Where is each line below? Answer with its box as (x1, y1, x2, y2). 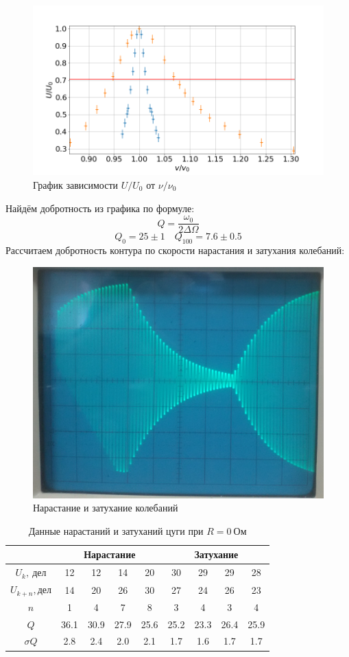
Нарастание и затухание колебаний (33, 500, 178, 515)
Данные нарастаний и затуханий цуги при (28, 523, 204, 538)
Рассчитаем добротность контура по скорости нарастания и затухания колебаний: (5, 242, 345, 257)
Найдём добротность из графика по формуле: (5, 200, 195, 215)
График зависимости (33, 177, 119, 192)
